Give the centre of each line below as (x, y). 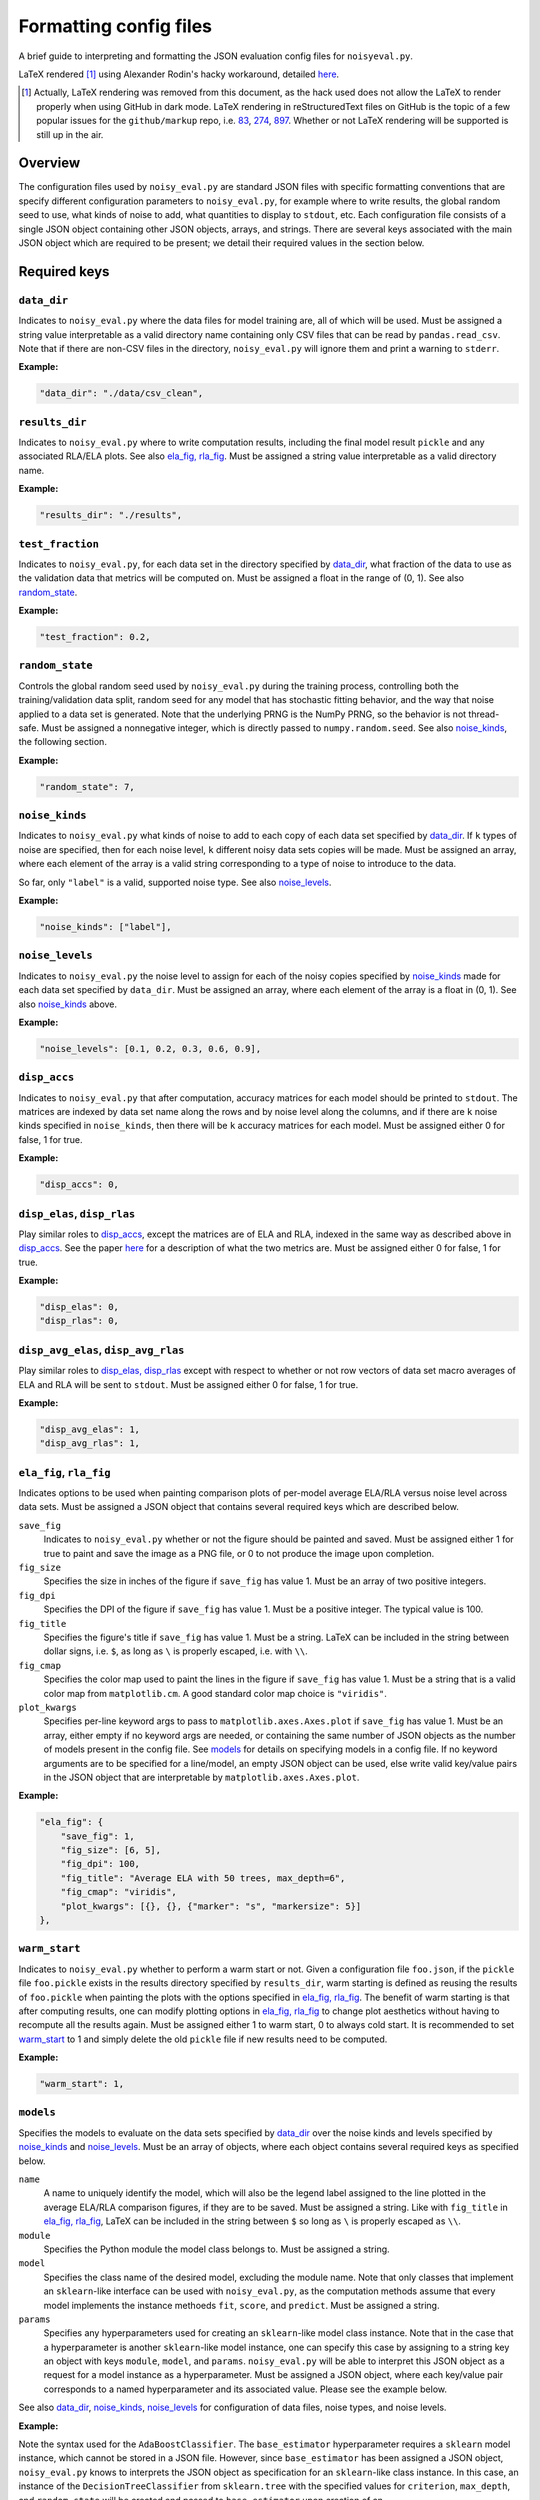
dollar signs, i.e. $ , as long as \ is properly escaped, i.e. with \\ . (176, 1651)
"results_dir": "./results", (111, 515)
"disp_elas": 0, (79, 1307)
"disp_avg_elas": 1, (89, 1429)
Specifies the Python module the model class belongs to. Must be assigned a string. (216, 2249)
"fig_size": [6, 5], (111, 1850)
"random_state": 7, (87, 786)
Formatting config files (115, 26)
